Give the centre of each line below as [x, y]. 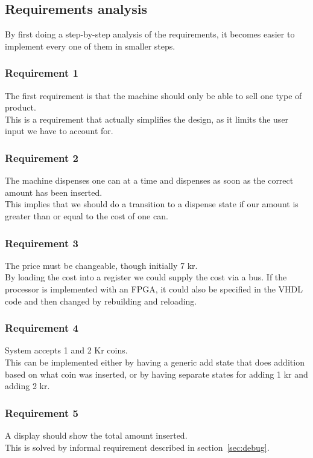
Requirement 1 [42, 73]
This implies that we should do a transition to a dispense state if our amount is [152, 204]
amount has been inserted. [54, 192]
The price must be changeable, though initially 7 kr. [101, 265]
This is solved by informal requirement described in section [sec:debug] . [137, 447]
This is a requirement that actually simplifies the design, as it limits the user [147, 119]
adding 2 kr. [27, 386]
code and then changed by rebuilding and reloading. [101, 301]
